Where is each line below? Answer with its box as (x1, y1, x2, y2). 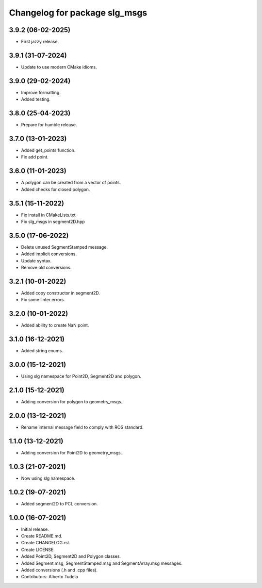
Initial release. (21, 526, 49, 532)
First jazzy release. (21, 39, 59, 45)
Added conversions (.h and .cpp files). (21, 567, 98, 573)
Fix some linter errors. (21, 297, 65, 303)
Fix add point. (21, 154, 49, 160)
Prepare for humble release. (21, 122, 77, 128)
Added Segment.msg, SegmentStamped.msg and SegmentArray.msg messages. (21, 560, 183, 566)
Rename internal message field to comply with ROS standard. (21, 424, 144, 430)
